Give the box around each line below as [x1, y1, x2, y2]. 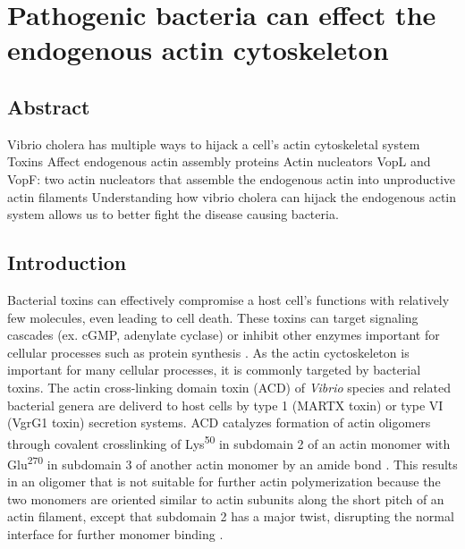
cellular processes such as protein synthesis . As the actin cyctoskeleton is [7, 342, 410, 361]
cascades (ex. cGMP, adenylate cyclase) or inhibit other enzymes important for [7, 325, 440, 344]
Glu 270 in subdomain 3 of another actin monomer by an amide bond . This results [7, 452, 458, 473]
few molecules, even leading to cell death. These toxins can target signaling [7, 308, 418, 326]
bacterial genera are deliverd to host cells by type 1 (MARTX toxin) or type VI [7, 395, 444, 414]
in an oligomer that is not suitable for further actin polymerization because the [7, 472, 441, 491]
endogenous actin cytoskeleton [7, 31, 389, 68]
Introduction [7, 249, 127, 276]
